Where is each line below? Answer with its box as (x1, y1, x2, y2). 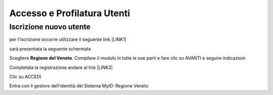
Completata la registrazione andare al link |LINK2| (9, 64, 113, 70)
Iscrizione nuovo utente (9, 22, 91, 31)
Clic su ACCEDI (9, 73, 41, 79)
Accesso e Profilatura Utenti (9, 8, 130, 19)
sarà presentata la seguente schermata (9, 45, 91, 52)
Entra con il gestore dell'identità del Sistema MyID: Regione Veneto (9, 83, 149, 89)
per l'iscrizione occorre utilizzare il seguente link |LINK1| (9, 36, 126, 42)
